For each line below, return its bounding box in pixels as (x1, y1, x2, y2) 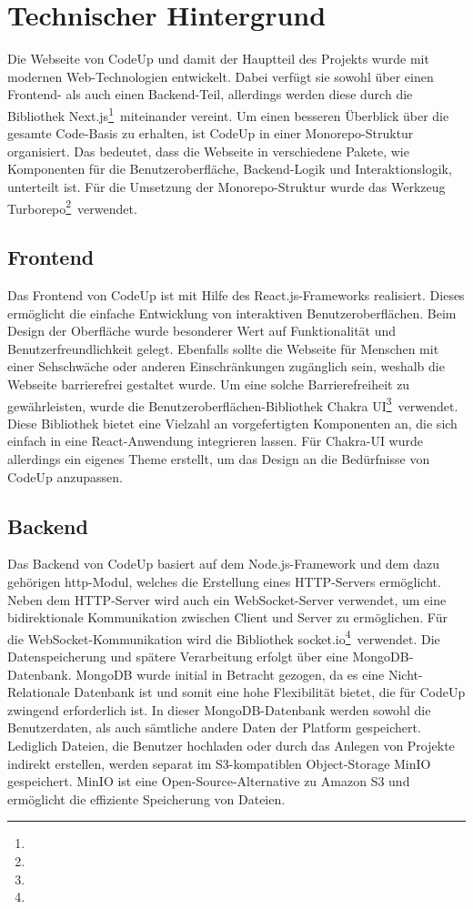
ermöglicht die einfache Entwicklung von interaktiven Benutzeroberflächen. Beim (7, 303, 457, 322)
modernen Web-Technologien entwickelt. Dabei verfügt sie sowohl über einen (7, 66, 434, 86)
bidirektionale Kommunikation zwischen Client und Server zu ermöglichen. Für (7, 608, 448, 627)
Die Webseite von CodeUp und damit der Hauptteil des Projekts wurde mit (7, 49, 429, 68)
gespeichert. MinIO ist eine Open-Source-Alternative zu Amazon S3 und (7, 772, 410, 791)
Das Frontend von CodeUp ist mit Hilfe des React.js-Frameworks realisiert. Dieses (7, 285, 465, 304)
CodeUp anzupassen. (7, 467, 123, 486)
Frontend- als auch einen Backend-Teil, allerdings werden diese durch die (7, 85, 413, 104)
